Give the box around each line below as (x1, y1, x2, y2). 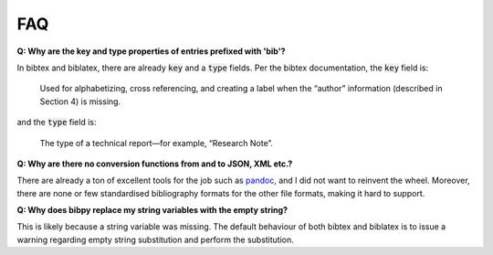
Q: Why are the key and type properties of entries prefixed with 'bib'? (16, 46, 286, 57)
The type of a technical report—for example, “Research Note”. (39, 137, 274, 148)
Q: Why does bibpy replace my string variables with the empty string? (16, 205, 288, 216)
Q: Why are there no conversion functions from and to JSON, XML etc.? (16, 158, 293, 169)
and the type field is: (16, 117, 97, 128)
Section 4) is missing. (39, 96, 121, 107)
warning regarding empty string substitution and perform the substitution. (16, 234, 294, 245)
